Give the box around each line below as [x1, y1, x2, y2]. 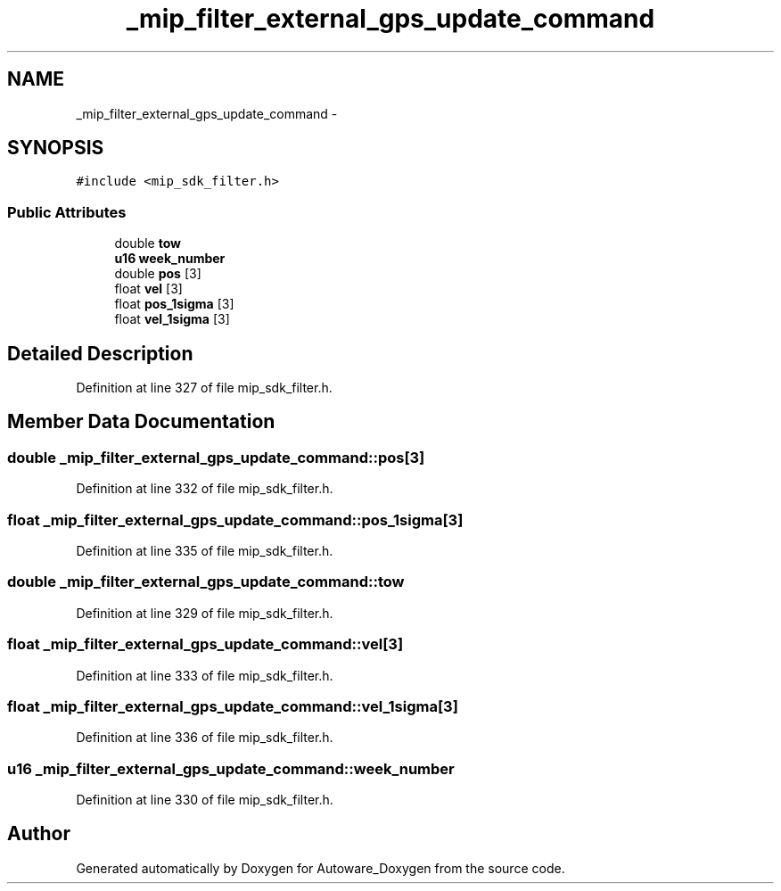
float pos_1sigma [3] [114, 296, 234, 312]
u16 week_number [114, 251, 226, 267]
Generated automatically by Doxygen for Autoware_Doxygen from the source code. [76, 860, 565, 876]
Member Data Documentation [7, 410, 275, 433]
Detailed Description [7, 342, 193, 365]
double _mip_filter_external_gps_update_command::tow [7, 573, 405, 591]
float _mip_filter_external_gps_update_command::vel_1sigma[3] [7, 697, 458, 715]
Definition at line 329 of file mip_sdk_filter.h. [76, 605, 333, 621]
